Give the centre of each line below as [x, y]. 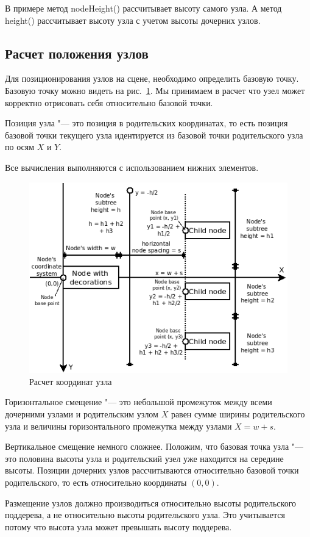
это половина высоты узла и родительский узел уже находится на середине [144, 458]
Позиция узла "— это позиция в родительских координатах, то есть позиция [146, 123]
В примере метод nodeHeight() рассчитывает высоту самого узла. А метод [143, 8]
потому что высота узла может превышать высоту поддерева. [118, 526]
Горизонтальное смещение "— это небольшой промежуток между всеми [139, 402]
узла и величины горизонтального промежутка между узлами [118, 426]
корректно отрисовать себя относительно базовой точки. [109, 102]
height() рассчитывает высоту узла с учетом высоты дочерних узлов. [133, 20]
